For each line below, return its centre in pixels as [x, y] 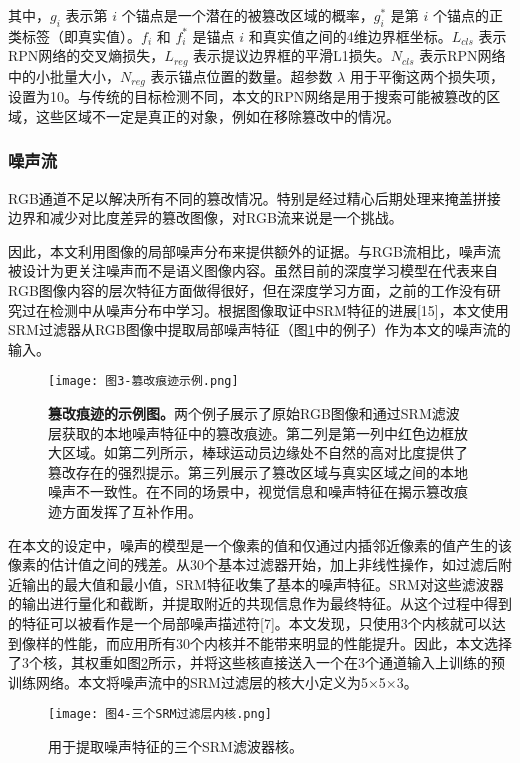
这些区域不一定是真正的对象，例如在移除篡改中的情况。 [217, 115]
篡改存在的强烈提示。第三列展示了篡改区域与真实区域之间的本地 [258, 471]
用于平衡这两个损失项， [426, 75]
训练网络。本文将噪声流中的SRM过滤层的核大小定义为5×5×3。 [213, 681]
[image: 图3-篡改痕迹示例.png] [143, 381]
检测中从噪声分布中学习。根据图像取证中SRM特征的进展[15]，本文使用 [279, 309]
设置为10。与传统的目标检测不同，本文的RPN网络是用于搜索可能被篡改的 [247, 96]
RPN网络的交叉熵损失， [86, 55]
